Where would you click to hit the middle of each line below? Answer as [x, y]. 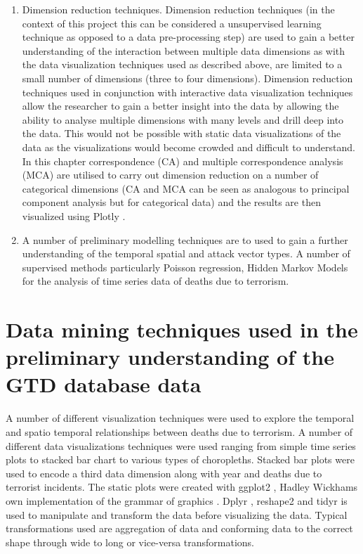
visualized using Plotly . [74, 215]
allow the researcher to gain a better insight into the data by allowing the [180, 106]
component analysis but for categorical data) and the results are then [171, 202]
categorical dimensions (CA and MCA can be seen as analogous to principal [186, 188]
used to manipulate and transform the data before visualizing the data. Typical [177, 514]
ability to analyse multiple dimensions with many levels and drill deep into [183, 119]
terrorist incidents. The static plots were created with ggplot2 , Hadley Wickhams [182, 487]
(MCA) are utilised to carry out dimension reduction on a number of [170, 175]
